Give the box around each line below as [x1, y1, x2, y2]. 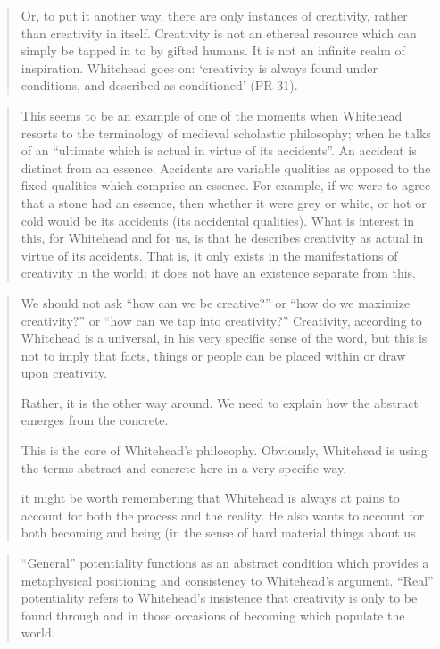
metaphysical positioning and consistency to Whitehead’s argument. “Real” [21, 570, 434, 589]
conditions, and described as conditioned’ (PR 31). [21, 76, 298, 95]
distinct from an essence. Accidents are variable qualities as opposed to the [21, 158, 431, 177]
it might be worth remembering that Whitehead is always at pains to [21, 488, 400, 507]
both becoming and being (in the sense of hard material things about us [21, 523, 416, 542]
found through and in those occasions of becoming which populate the [21, 605, 405, 624]
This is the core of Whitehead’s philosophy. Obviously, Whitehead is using [21, 441, 428, 460]
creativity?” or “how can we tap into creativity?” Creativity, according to [21, 311, 422, 329]
